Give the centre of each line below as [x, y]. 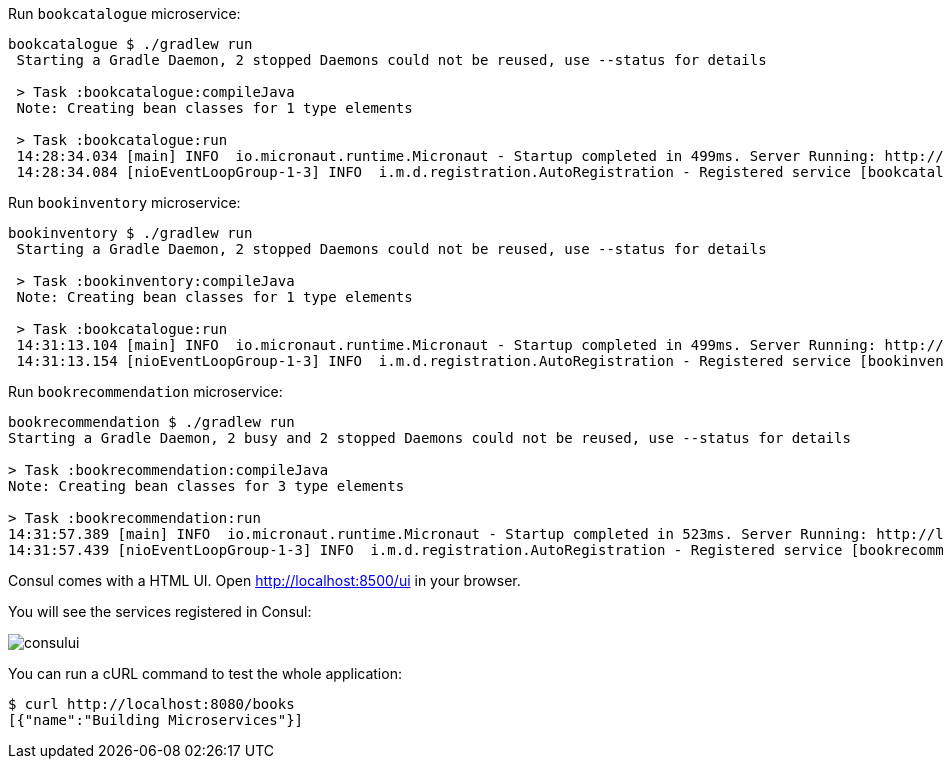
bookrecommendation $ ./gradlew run [151, 422]
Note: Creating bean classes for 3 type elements [206, 486]
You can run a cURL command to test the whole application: [205, 673]
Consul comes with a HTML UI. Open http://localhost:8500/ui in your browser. [264, 580]
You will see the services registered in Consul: [160, 611]
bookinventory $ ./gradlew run [130, 233]
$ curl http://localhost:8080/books [151, 704]
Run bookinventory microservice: [124, 202]
